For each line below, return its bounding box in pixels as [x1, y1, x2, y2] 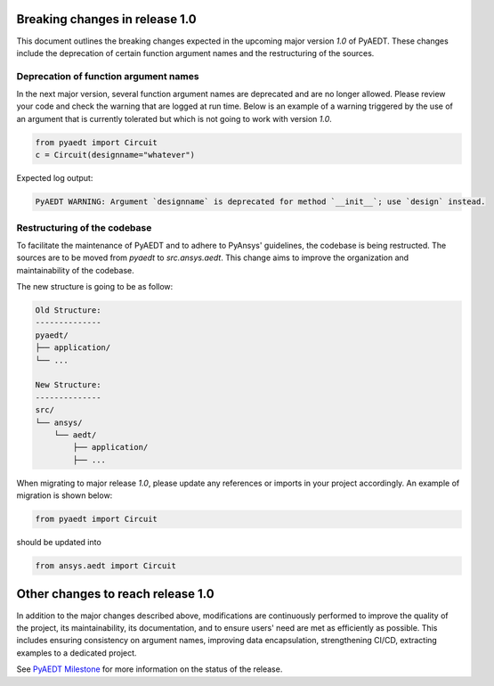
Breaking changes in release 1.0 [16, 12, 197, 27]
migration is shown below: [16, 490, 113, 501]
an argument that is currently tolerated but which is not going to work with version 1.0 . [16, 113, 333, 124]
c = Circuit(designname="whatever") [35, 150, 196, 160]
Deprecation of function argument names [16, 69, 199, 82]
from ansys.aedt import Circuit [35, 561, 177, 571]
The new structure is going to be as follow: [16, 282, 174, 292]
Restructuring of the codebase [16, 221, 152, 233]
